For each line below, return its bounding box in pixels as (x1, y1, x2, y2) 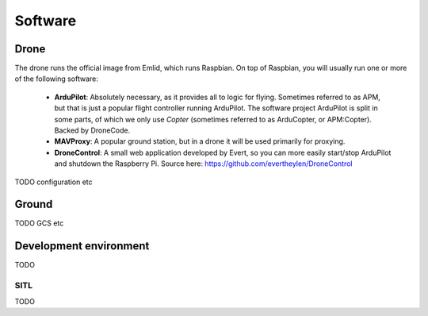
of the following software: (14, 74, 99, 83)
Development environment (14, 239, 150, 253)
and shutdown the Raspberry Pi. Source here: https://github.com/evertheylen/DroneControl (54, 159, 353, 168)
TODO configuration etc (14, 177, 93, 187)
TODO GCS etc (14, 218, 64, 228)
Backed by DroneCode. (54, 125, 131, 135)
